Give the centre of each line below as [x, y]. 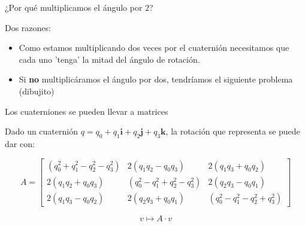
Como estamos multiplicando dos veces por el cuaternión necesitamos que [154, 48]
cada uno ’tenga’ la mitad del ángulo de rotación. [109, 59]
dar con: [20, 143]
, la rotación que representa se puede [233, 131]
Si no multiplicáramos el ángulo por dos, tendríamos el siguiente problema [156, 79]
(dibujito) [37, 91]
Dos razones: [28, 27]
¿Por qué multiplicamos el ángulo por [74, 7]
